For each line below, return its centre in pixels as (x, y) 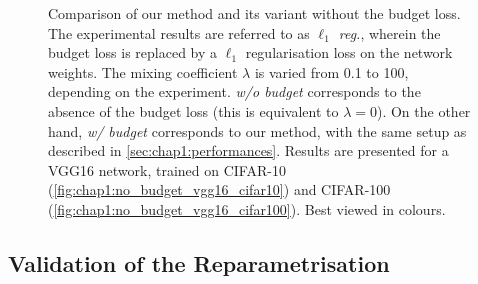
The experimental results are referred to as (179, 32)
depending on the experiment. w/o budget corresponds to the (234, 91)
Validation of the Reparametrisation (199, 262)
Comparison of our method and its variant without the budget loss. (254, 13)
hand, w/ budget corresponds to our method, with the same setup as (257, 130)
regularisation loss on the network (349, 52)
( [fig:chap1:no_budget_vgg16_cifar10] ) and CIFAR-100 (219, 189)
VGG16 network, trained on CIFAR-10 (167, 169)
